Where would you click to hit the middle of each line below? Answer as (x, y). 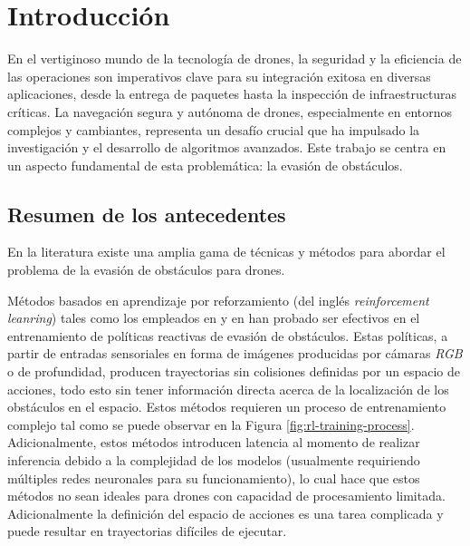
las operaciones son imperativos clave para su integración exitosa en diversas (219, 76)
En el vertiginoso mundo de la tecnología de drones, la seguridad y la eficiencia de (235, 58)
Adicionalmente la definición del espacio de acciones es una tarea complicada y (225, 513)
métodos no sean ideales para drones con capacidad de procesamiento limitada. (226, 496)
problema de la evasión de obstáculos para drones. (146, 270)
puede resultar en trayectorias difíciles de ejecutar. (147, 531)
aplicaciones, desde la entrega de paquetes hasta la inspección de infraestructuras (232, 94)
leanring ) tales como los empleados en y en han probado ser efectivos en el (214, 318)
